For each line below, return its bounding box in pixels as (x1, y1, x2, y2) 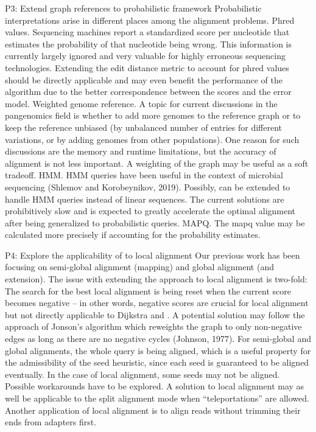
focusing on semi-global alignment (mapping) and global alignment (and (5, 260, 274, 273)
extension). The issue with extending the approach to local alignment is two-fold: (5, 273, 307, 285)
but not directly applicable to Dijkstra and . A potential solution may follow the (5, 308, 305, 321)
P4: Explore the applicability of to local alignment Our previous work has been (5, 248, 300, 261)
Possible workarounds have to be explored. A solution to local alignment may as (5, 380, 304, 392)
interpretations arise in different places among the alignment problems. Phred (5, 13, 295, 26)
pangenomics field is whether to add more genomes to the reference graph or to (5, 109, 301, 122)
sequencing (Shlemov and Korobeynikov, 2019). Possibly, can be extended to (5, 180, 290, 193)
